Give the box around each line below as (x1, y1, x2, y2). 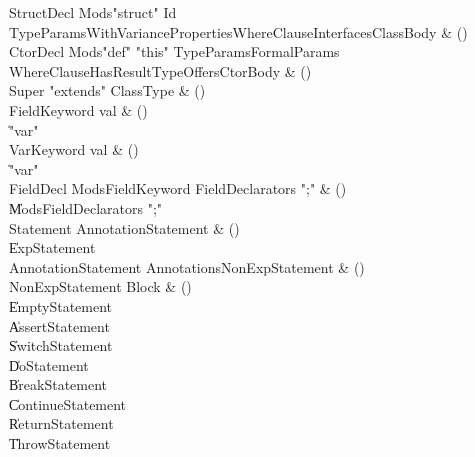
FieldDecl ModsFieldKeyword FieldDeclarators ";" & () (9, 178, 347, 199)
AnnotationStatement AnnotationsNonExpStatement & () (9, 256, 365, 277)
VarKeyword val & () (9, 139, 139, 160)
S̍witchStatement (9, 335, 113, 356)
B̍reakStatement (9, 374, 108, 395)
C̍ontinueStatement (9, 393, 127, 414)
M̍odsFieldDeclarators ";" (9, 197, 163, 218)
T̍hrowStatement (9, 433, 111, 454)
